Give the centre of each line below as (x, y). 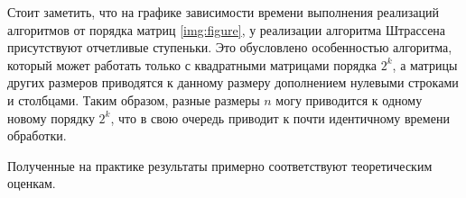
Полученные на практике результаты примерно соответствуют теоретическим (220, 165)
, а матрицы (425, 64)
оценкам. (32, 183)
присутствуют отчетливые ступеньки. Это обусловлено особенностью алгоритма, (230, 47)
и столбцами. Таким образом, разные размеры (134, 99)
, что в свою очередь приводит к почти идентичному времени (280, 117)
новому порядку (51, 117)
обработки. (37, 135)
